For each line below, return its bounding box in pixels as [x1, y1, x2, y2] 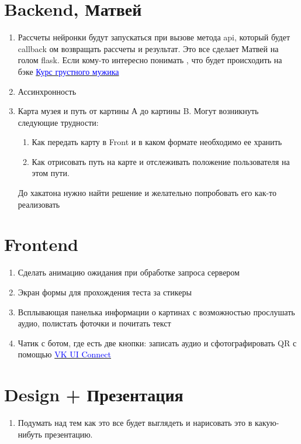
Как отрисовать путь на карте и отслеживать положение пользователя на [32, 155, 290, 167]
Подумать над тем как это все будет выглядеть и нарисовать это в [18, 417, 252, 429]
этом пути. [32, 167, 70, 179]
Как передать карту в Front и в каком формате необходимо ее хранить [32, 136, 282, 148]
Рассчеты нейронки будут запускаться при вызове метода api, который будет [18, 31, 290, 43]
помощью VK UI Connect [18, 348, 111, 360]
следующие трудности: [18, 116, 99, 128]
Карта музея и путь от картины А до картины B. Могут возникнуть [18, 105, 259, 117]
